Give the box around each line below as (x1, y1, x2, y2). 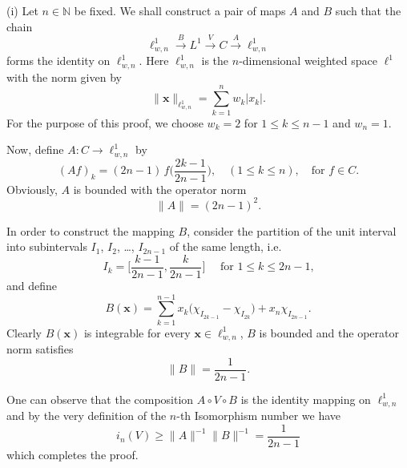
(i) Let (6, 2, 38, 18)
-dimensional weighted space (239, 52, 377, 69)
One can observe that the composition (6, 390, 194, 407)
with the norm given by (6, 68, 122, 85)
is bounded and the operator (259, 324, 399, 341)
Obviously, (6, 180, 58, 197)
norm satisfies (6, 341, 74, 357)
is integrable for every (83, 324, 191, 341)
